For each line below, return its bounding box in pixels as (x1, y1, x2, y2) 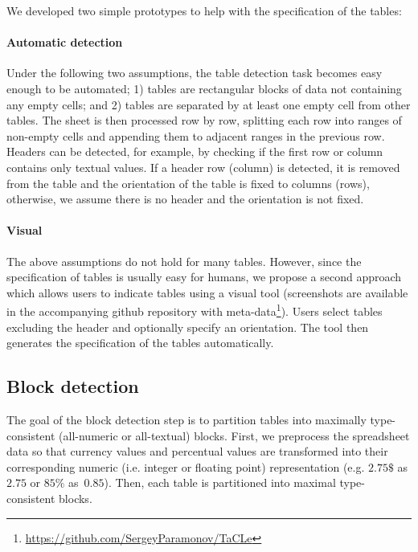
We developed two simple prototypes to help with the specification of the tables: (6, 2, 402, 18)
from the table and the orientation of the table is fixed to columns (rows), (6, 174, 370, 191)
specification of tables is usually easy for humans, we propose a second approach (6, 268, 402, 285)
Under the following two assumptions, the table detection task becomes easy (6, 64, 383, 81)
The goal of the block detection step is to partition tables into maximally (6, 411, 367, 427)
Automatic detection (6, 34, 123, 51)
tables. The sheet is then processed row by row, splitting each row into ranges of (6, 112, 402, 129)
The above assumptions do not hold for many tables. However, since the (6, 252, 362, 269)
